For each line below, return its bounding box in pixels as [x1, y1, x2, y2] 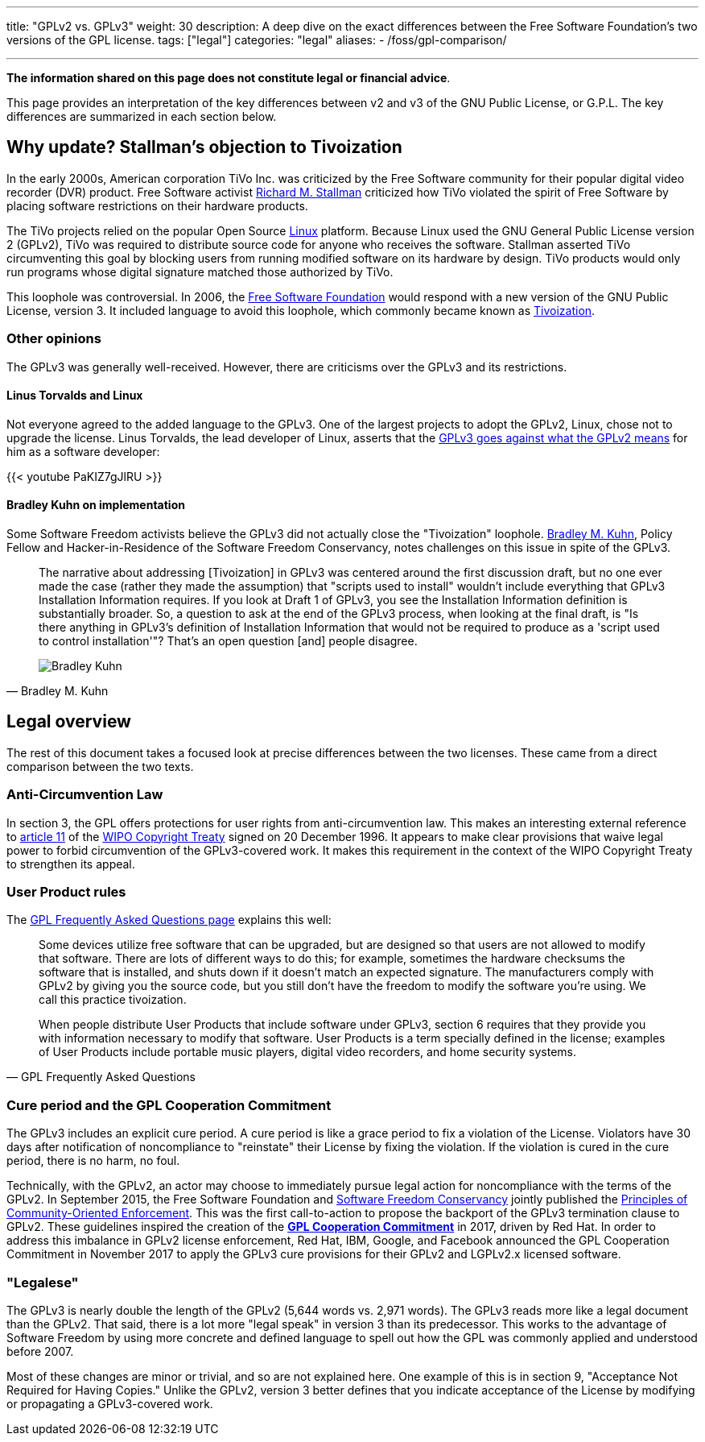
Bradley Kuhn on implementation [6, 498, 185, 512]
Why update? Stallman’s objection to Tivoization [6, 137, 402, 158]
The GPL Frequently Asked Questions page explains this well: [6, 913, 332, 927]
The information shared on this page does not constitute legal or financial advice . [6, 71, 451, 85]
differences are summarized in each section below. [6, 110, 277, 123]
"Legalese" [6, 1274, 79, 1291]
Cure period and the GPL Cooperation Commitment [6, 1096, 332, 1113]
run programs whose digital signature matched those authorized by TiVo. [6, 264, 394, 279]
